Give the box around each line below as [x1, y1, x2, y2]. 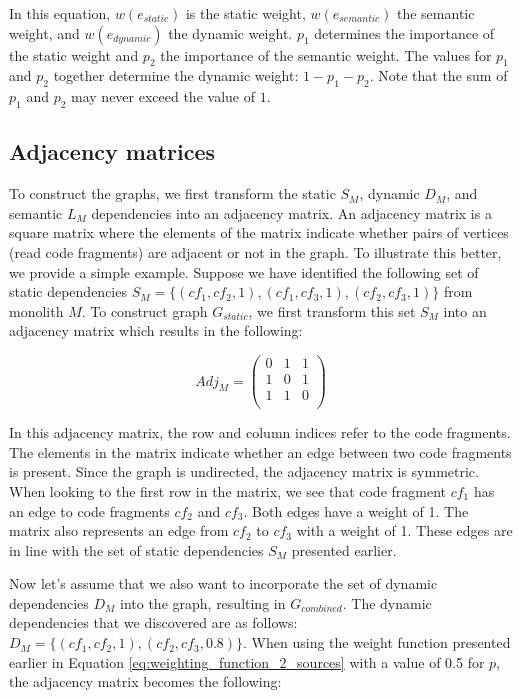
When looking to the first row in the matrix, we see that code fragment [9, 480, 447, 501]
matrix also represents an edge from [9, 520, 229, 541]
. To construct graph [81, 300, 208, 321]
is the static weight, [185, 3, 306, 23]
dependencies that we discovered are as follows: [9, 612, 298, 633]
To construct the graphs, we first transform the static [9, 183, 336, 204]
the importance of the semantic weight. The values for [160, 44, 492, 65]
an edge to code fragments [9, 500, 170, 521]
